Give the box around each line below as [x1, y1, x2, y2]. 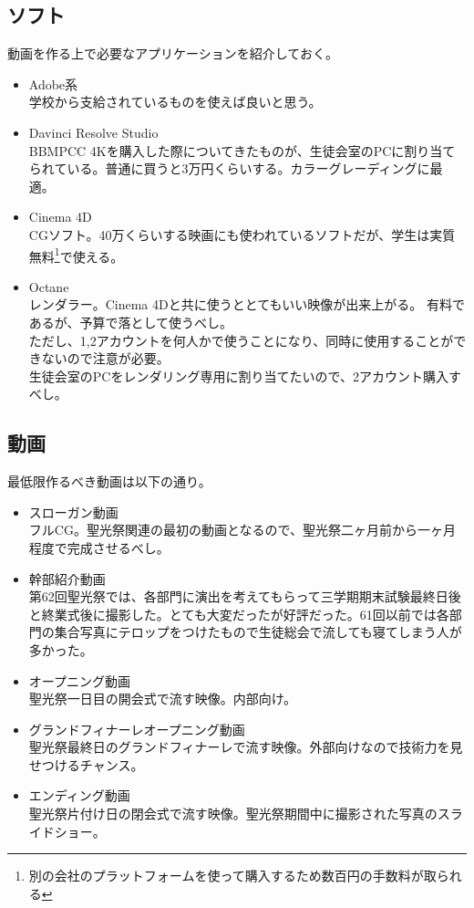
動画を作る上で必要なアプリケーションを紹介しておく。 [7, 44, 338, 63]
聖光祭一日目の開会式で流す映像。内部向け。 [28, 689, 297, 708]
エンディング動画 [28, 786, 130, 805]
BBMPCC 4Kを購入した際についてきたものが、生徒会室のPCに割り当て [28, 141, 456, 160]
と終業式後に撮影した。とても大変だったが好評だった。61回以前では [28, 604, 437, 623]
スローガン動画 [28, 502, 118, 521]
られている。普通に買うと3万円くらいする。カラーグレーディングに [28, 159, 430, 178]
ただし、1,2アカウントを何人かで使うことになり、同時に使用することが [28, 330, 454, 350]
